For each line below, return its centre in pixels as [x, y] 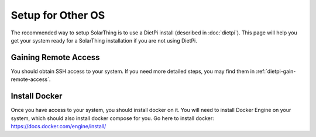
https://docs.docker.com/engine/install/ [59, 126]
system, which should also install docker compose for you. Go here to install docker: [112, 118]
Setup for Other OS [58, 15]
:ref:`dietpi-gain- [276, 71]
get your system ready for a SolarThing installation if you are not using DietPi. [104, 40]
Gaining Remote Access [55, 57]
